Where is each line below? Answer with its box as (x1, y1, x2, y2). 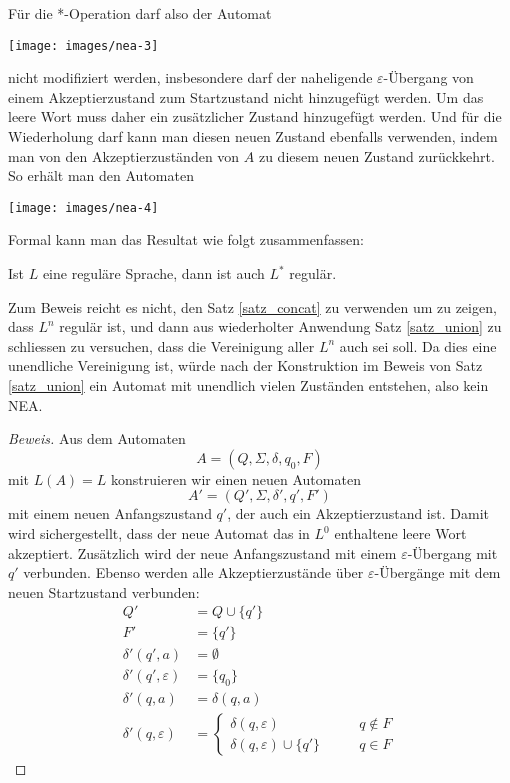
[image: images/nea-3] (8, 38, 159, 53)
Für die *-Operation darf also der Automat (8, 3, 272, 23)
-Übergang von (383, 67, 474, 88)
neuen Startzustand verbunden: (8, 581, 200, 602)
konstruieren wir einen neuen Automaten (111, 468, 361, 489)
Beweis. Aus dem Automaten (8, 428, 186, 449)
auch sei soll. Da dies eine (339, 335, 497, 356)
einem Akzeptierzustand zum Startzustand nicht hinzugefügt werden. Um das (8, 86, 484, 107)
